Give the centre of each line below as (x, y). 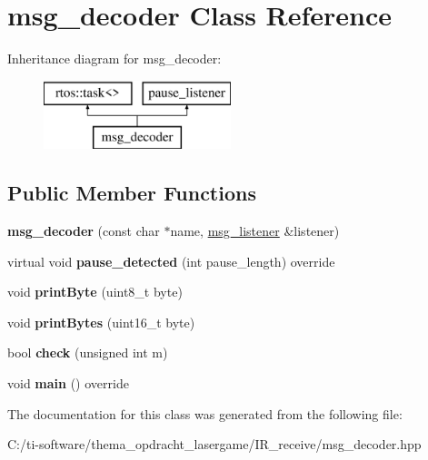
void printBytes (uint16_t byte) (101, 322)
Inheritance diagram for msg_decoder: (114, 59)
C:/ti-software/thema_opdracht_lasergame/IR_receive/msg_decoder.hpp (214, 444)
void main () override (68, 383)
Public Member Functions (132, 193)
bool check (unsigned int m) (88, 352)
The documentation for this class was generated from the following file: (205, 413)
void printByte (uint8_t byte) (95, 292)
